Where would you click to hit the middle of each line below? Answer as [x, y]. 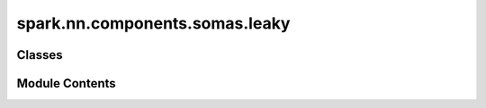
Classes [40, 55]
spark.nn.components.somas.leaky [153, 23]
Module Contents [66, 83]
